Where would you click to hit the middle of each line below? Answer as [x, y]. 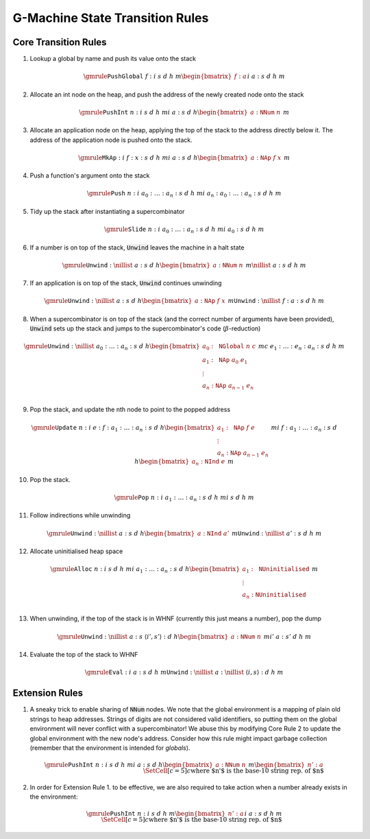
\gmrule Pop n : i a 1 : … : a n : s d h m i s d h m [184, 498]
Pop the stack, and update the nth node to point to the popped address [130, 410]
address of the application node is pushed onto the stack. [111, 140]
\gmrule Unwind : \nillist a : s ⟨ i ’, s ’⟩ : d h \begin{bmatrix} [143, 636]
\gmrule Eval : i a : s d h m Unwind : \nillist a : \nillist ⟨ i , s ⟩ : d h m [184, 672]
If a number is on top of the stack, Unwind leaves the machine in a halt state [137, 247]
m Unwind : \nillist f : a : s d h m [276, 301]
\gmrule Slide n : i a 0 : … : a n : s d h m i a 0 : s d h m [184, 230]
